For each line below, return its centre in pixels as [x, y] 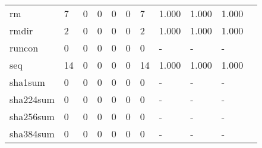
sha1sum [27, 82]
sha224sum [32, 99]
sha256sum [32, 116]
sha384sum [32, 133]
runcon [24, 48]
